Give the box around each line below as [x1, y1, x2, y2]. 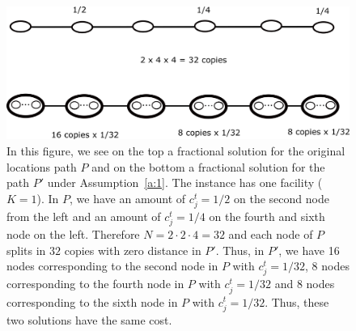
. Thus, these [265, 293, 329, 310]
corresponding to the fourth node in [6, 275, 184, 292]
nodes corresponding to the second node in [6, 257, 218, 274]
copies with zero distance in [64, 241, 201, 258]
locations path [6, 158, 77, 175]
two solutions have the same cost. [6, 311, 172, 328]
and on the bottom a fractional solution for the [91, 158, 325, 175]
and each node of [228, 226, 313, 243]
